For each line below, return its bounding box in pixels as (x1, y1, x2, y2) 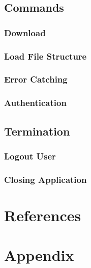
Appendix (4, 245, 74, 265)
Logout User (4, 149, 56, 162)
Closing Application (4, 173, 87, 185)
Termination (4, 123, 70, 139)
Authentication (4, 96, 67, 109)
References (4, 204, 81, 225)
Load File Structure (4, 49, 87, 62)
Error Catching (4, 73, 68, 86)
